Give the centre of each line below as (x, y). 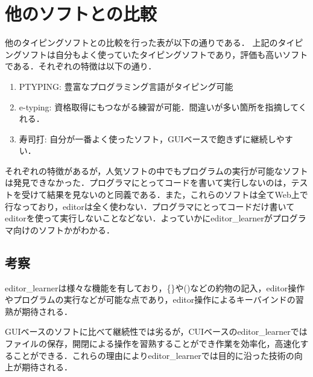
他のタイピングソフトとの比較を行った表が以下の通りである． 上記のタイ (150, 43)
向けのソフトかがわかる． (64, 230)
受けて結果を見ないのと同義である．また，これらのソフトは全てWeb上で (165, 195)
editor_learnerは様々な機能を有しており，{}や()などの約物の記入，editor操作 (155, 287)
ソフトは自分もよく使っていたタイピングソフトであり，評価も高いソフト (165, 54)
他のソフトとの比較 (81, 14)
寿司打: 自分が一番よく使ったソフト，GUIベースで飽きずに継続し (147, 138)
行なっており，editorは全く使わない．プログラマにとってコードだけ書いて (150, 206)
